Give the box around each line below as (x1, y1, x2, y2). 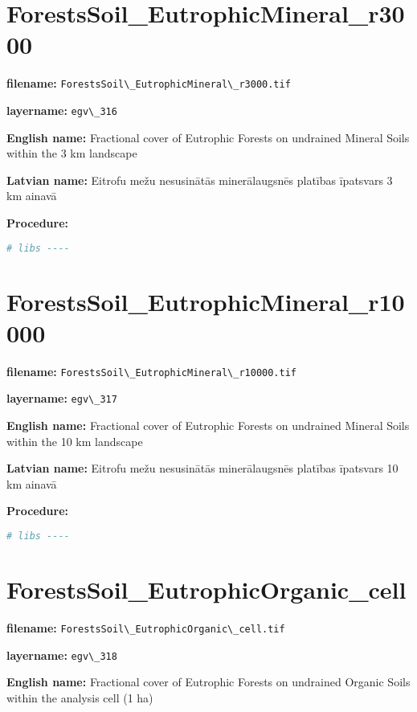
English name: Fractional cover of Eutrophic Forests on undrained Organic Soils (6, 673, 411, 690)
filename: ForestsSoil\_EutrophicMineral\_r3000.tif (6, 75, 291, 92)
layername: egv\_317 (6, 390, 117, 407)
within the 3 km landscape (6, 145, 137, 162)
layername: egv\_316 (6, 101, 117, 118)
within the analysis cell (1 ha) (6, 689, 153, 706)
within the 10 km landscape (6, 432, 143, 449)
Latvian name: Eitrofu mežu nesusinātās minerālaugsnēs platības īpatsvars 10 (6, 460, 399, 477)
